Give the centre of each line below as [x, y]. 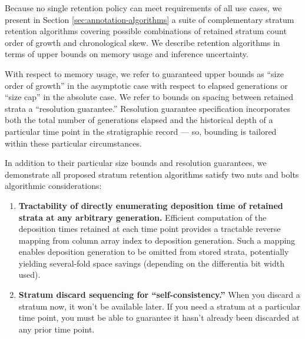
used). [29, 275]
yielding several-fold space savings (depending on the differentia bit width [151, 263]
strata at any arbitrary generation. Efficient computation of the [142, 217]
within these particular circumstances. [73, 143]
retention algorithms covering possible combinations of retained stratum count [146, 31]
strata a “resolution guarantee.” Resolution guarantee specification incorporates [147, 108]
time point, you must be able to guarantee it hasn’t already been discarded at [159, 318]
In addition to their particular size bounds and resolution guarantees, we [136, 163]
